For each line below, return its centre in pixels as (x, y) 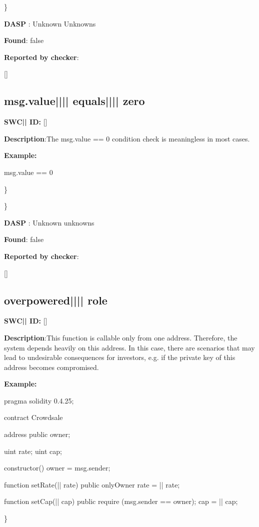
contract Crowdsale (33, 417)
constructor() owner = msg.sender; (57, 468)
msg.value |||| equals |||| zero (74, 101)
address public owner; (37, 434)
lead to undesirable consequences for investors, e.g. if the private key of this (120, 357)
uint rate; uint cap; (33, 451)
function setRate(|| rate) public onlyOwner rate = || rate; (92, 484)
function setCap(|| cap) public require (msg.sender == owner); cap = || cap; (121, 501)
